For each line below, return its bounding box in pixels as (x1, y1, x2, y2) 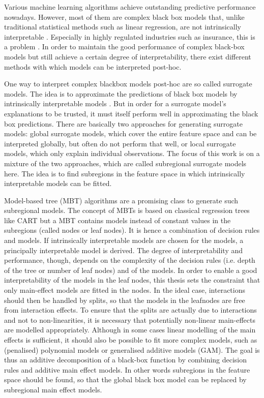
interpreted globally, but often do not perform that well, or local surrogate (4, 138, 236, 148)
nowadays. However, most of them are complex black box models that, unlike (4, 11, 245, 22)
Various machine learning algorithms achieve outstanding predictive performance (4, 2, 256, 12)
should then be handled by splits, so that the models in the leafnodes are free (4, 294, 245, 305)
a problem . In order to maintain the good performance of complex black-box (4, 41, 245, 52)
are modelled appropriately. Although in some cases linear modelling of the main (4, 324, 256, 335)
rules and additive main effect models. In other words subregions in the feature (4, 364, 250, 375)
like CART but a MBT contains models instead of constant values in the (4, 215, 231, 225)
